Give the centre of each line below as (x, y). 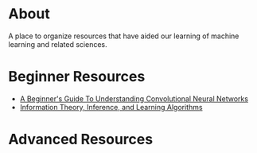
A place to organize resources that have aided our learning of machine (124, 36)
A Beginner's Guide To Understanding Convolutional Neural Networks (134, 98)
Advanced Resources (81, 139)
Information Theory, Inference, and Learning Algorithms (111, 107)
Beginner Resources (77, 77)
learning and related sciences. (58, 44)
